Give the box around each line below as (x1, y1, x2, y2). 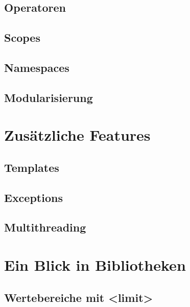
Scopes (4, 30, 40, 45)
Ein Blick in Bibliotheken (4, 254, 186, 275)
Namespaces (4, 59, 69, 75)
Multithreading (4, 219, 86, 235)
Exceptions (4, 189, 63, 205)
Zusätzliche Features (4, 124, 151, 145)
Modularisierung (4, 89, 93, 105)
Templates (4, 159, 59, 175)
